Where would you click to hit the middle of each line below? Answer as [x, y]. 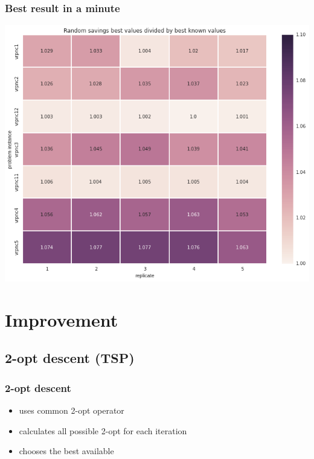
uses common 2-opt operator [72, 410]
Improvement [62, 319]
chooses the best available [66, 451]
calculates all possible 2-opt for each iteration [103, 430]
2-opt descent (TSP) [70, 358]
